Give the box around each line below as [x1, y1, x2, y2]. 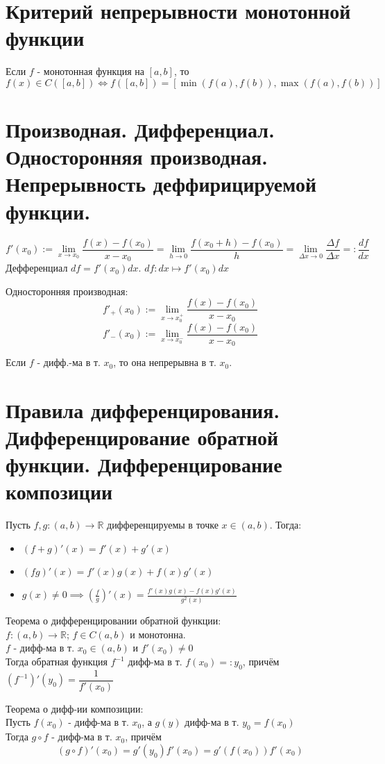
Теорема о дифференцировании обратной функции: [6, 613, 221, 628]
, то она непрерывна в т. [113, 355, 216, 369]
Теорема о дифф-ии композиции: [6, 701, 144, 715]
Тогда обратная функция [6, 654, 108, 669]
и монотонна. [130, 626, 186, 641]
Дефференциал [6, 260, 68, 275]
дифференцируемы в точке [107, 517, 219, 532]
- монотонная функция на [37, 64, 144, 78]
